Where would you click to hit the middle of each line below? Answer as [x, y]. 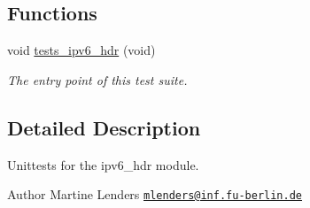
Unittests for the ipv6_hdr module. [103, 164]
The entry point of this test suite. [97, 79]
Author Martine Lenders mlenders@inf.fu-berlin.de [155, 194]
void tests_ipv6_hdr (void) [81, 50]
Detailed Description [104, 127]
